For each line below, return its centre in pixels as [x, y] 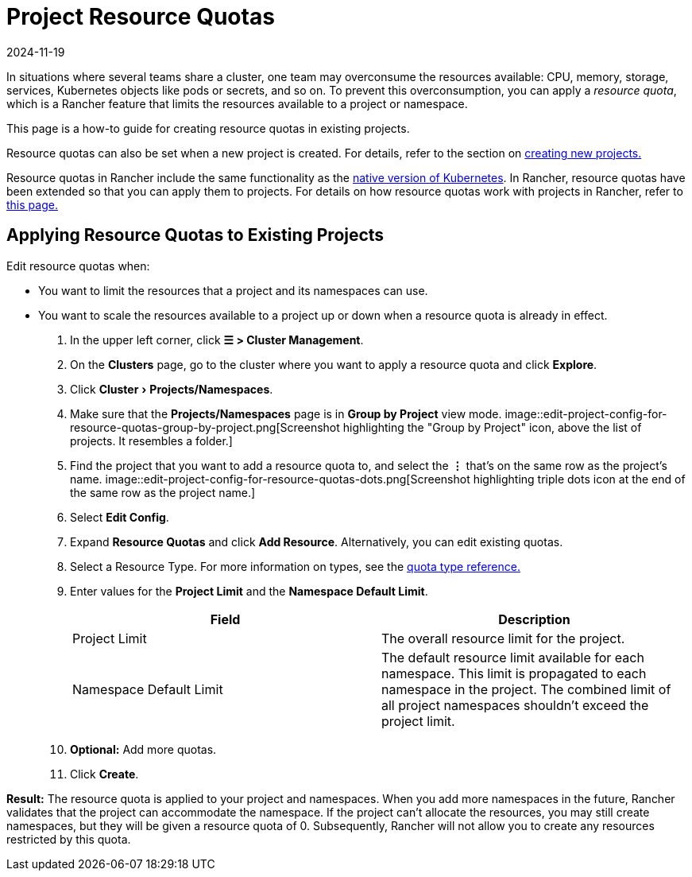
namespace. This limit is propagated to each [514, 673]
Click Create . [104, 774]
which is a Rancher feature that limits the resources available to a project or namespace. [237, 103]
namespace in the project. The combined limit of [526, 689]
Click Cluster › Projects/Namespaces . [172, 389]
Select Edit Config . [120, 517]
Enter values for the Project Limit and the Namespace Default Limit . [249, 591]
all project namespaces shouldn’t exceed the [515, 705]
